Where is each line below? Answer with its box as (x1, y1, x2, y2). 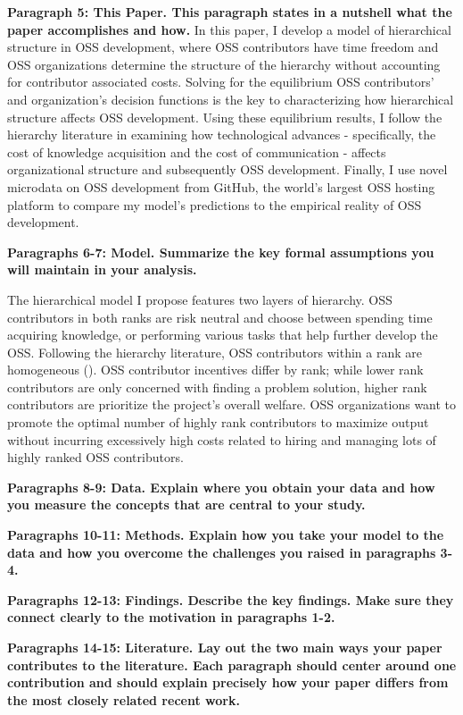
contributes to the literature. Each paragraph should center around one (7, 655, 457, 674)
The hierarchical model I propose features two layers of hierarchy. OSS (7, 290, 393, 308)
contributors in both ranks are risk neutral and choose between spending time (7, 307, 433, 326)
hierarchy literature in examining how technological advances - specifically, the (7, 125, 436, 144)
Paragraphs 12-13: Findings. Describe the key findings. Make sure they (7, 590, 454, 609)
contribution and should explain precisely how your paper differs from (7, 673, 449, 692)
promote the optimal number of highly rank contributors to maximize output (7, 413, 429, 432)
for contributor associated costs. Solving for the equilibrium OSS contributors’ (7, 72, 434, 91)
